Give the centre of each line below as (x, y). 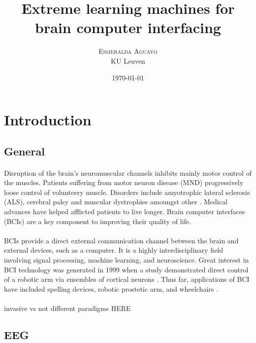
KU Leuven (128, 60)
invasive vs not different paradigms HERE (67, 308)
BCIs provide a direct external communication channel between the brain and (121, 240)
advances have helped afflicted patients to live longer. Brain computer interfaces (125, 211)
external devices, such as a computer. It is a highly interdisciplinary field (114, 250)
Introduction (48, 120)
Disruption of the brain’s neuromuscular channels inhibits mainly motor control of (128, 172)
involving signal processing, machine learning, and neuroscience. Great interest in (127, 260)
